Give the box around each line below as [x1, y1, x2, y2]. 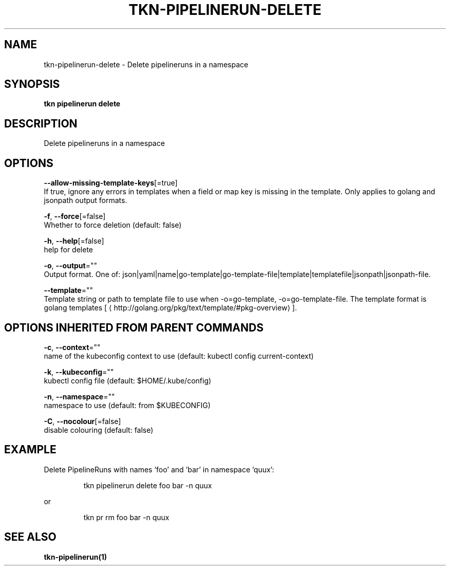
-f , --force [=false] [44, 212, 106, 221]
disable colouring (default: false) [44, 425, 154, 434]
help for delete [44, 245, 93, 254]
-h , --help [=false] [44, 236, 104, 246]
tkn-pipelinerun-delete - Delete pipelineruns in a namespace [44, 60, 249, 69]
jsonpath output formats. [44, 196, 127, 205]
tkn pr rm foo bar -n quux [83, 512, 170, 522]
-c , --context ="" [44, 342, 101, 352]
